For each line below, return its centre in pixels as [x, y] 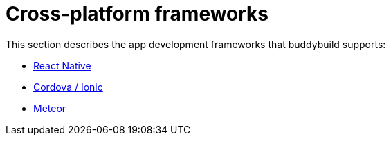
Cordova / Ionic [68, 87]
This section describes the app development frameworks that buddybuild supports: [196, 44]
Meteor [50, 108]
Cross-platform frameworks [137, 14]
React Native [62, 65]
